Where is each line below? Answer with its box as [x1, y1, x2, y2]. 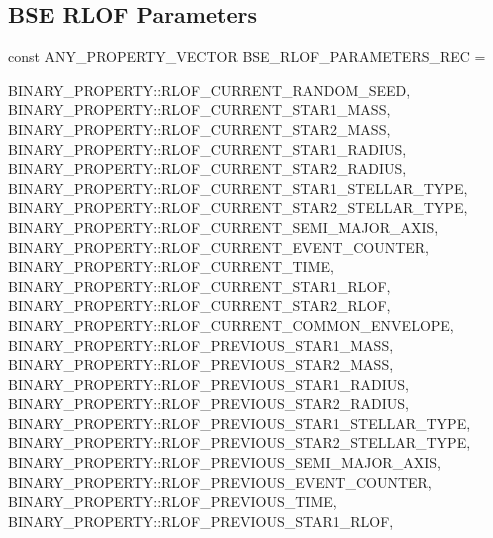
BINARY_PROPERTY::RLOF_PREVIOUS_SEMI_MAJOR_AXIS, [8, 452, 441, 473]
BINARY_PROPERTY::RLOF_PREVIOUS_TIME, [8, 491, 337, 512]
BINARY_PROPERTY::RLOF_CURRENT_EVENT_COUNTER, [8, 236, 430, 257]
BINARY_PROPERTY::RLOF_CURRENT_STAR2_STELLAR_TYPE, [8, 197, 468, 218]
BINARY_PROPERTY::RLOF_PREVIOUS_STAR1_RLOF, [8, 510, 394, 531]
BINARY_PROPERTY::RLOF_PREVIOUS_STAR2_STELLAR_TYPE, [8, 432, 471, 453]
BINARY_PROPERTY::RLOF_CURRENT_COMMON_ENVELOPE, [8, 314, 454, 335]
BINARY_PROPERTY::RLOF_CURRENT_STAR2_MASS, [8, 118, 391, 139]
